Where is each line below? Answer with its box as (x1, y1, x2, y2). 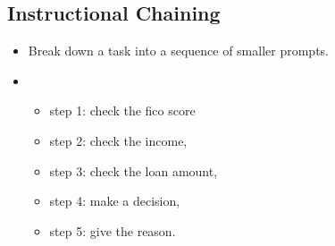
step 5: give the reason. (49, 221, 176, 240)
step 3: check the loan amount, (49, 161, 218, 180)
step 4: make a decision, (49, 191, 180, 210)
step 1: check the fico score (49, 101, 196, 120)
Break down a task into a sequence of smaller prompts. (28, 41, 329, 60)
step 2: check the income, (49, 131, 188, 149)
